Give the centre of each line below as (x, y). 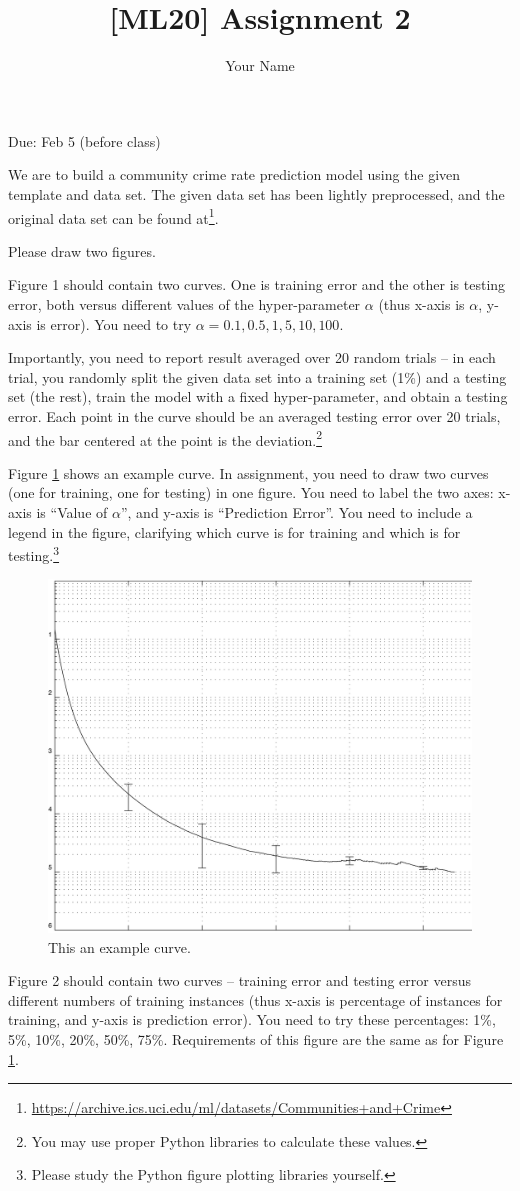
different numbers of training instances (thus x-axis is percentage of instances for (255, 999)
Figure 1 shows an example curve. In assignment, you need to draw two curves (248, 472)
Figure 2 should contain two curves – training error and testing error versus (239, 980)
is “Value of (72, 511)
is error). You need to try (114, 323)
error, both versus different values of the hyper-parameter (184, 303)
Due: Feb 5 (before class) (84, 140)
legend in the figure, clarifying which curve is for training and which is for (234, 531)
